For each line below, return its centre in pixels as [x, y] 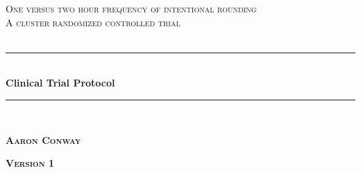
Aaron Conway [43, 139]
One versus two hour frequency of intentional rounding [131, 8]
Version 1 [30, 163]
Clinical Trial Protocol [60, 83]
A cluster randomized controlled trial [93, 22]
